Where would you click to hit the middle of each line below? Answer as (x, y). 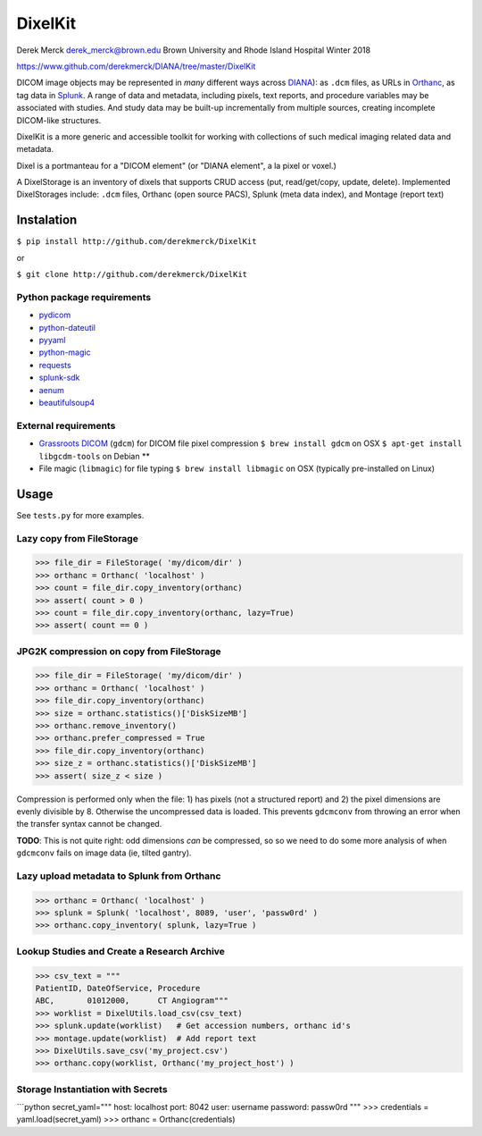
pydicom (55, 315)
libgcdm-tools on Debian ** (95, 456)
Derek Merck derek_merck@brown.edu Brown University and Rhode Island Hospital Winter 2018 (193, 50)
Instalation (47, 220)
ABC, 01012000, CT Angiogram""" (132, 1001)
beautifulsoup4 (67, 403)
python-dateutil (67, 327)
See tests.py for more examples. (80, 515)
